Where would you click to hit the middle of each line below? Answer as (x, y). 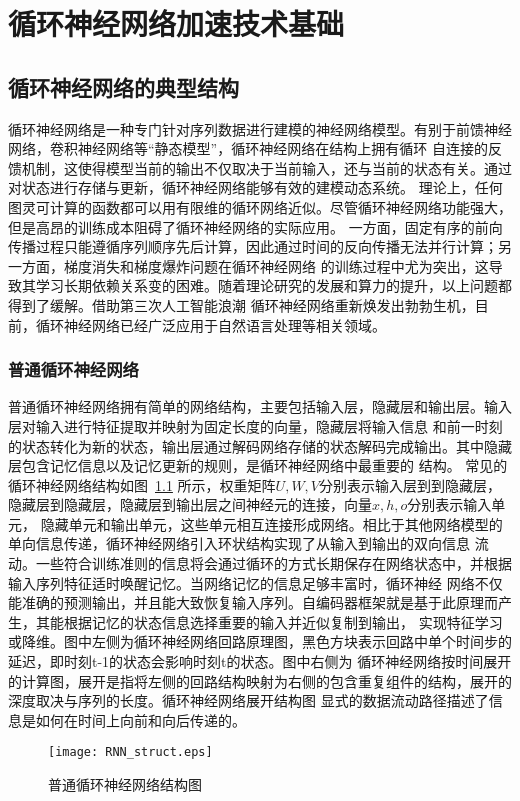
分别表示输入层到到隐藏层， (410, 484)
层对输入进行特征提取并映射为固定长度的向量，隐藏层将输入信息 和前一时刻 (255, 425)
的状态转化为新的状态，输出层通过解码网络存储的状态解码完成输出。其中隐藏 (260, 445)
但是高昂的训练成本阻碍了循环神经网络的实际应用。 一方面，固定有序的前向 (255, 226)
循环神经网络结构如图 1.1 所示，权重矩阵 (142, 484)
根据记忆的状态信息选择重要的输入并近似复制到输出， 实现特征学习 (283, 621)
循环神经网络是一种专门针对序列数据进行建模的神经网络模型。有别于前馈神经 (260, 128)
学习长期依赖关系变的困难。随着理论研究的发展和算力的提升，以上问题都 (273, 285)
